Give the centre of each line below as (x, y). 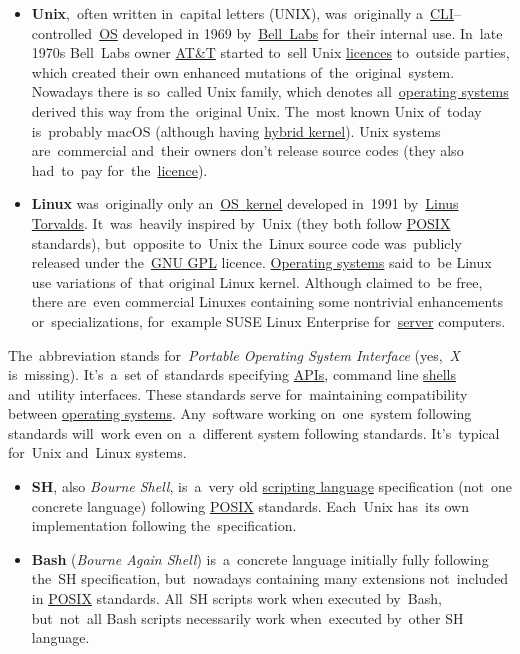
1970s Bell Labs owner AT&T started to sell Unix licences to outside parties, (270, 52)
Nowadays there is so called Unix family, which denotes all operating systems (270, 91)
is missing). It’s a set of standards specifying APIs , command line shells (232, 374)
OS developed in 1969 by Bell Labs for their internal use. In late (301, 32)
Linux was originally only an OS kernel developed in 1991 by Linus (245, 203)
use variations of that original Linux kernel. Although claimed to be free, (257, 281)
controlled (62, 32)
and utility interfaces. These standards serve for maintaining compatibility (238, 393)
